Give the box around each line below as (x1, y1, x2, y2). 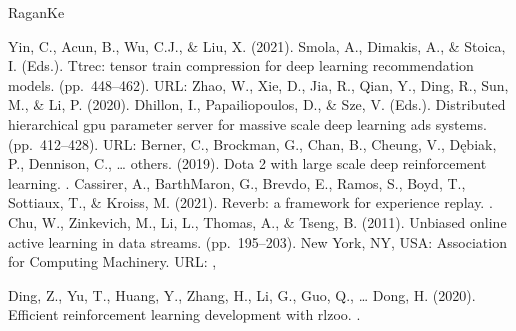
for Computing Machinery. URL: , (8, 251, 217, 272)
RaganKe (8, 2, 65, 22)
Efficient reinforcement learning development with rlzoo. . (8, 304, 361, 325)
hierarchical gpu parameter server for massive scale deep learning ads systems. (8, 113, 487, 134)
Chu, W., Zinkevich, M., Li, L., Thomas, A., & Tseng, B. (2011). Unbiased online (8, 211, 507, 232)
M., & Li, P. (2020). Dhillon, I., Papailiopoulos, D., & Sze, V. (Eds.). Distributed (8, 94, 506, 115)
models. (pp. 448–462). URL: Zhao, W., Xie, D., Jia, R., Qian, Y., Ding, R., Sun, (8, 74, 509, 95)
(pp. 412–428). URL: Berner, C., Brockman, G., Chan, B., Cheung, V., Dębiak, (8, 133, 497, 154)
